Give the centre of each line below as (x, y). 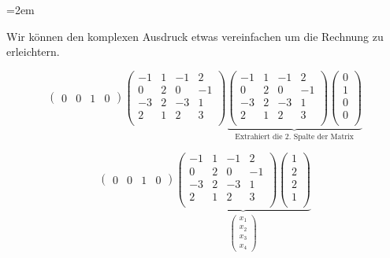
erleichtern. (33, 52)
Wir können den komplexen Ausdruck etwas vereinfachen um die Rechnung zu (195, 36)
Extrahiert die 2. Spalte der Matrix (294, 136)
